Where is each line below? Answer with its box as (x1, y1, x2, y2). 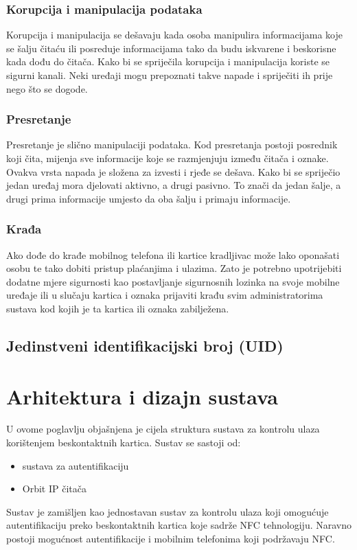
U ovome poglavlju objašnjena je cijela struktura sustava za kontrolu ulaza (6, 422, 320, 436)
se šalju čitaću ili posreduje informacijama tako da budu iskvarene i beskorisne (6, 41, 336, 55)
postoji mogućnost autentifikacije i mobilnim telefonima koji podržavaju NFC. (6, 531, 335, 546)
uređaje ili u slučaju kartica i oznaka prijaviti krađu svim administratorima (6, 288, 323, 302)
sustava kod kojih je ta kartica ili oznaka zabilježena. (6, 301, 229, 315)
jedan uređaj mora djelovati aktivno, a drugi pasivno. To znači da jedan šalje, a (6, 178, 341, 192)
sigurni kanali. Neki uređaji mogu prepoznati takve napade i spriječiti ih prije (6, 68, 333, 82)
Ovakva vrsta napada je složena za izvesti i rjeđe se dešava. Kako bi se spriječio (6, 164, 341, 179)
